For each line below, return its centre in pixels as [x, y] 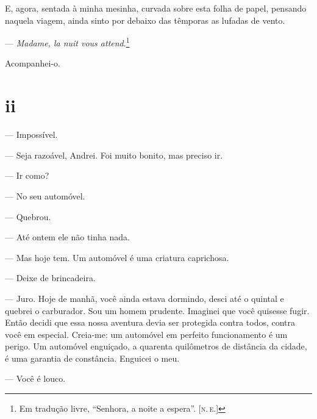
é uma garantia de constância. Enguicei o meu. [92, 358]
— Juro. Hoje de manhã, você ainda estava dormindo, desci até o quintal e [144, 298]
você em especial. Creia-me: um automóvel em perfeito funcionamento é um [146, 334]
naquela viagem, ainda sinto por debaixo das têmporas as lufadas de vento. [145, 20]
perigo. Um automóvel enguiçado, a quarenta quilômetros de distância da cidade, [156, 346]
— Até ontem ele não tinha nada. [67, 237]
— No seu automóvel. [45, 195]
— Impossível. [31, 134]
